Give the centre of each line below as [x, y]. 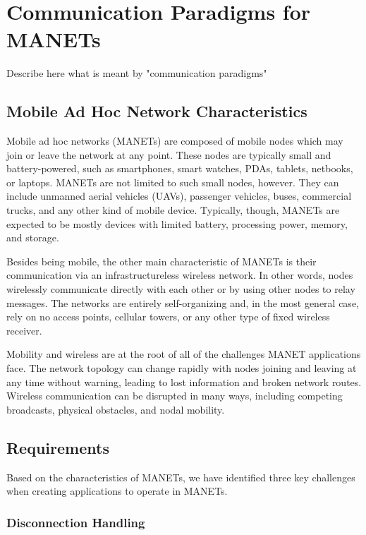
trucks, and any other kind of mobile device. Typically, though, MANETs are [173, 210]
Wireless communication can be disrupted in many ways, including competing [175, 396]
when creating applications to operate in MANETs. [117, 491]
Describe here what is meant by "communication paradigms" [137, 73]
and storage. [33, 238]
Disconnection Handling [76, 522]
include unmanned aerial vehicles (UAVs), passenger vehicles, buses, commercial [179, 196]
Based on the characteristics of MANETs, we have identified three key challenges [181, 477]
